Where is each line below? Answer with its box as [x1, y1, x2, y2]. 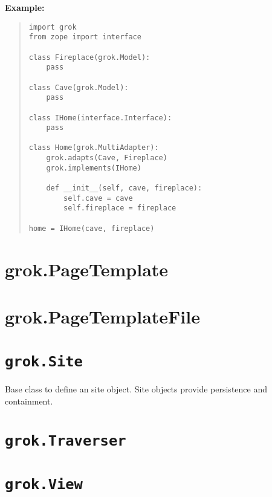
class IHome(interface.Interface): [28, 113, 172, 122]
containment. [5, 394, 53, 407]
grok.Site [5, 353, 83, 371]
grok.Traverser [5, 432, 126, 449]
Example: [5, 1, 45, 13]
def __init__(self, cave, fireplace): [46, 184, 202, 193]
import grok [28, 22, 77, 31]
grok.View [5, 476, 83, 493]
